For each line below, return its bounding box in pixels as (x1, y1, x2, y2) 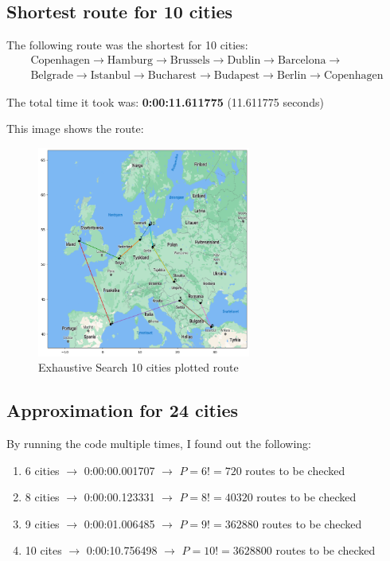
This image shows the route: (6, 120, 144, 137)
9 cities (25, 515, 60, 532)
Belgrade (30, 69, 73, 81)
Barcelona (277, 54, 326, 66)
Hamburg (107, 54, 154, 66)
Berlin (276, 69, 307, 81)
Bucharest (147, 69, 197, 81)
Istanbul (90, 69, 131, 81)
